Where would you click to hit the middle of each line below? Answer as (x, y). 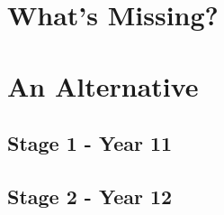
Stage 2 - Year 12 (90, 196)
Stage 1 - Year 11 (90, 143)
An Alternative (103, 85)
